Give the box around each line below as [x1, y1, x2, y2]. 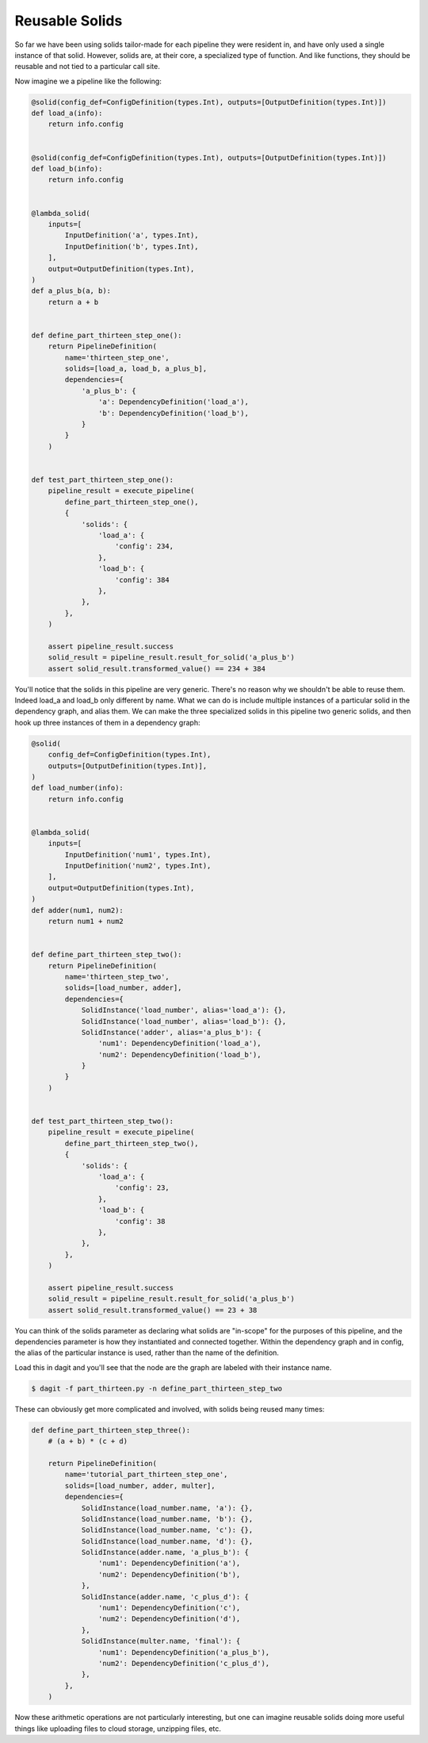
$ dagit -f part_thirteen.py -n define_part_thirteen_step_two [31, 1383, 283, 1393]
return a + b [48, 298, 99, 306]
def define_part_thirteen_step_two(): [31, 950, 182, 960]
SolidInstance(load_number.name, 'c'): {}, [81, 1526, 254, 1535]
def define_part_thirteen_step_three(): [31, 1426, 190, 1434]
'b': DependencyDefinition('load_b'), [97, 409, 249, 417]
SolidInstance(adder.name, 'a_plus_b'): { [81, 1548, 249, 1557]
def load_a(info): [31, 109, 103, 118]
